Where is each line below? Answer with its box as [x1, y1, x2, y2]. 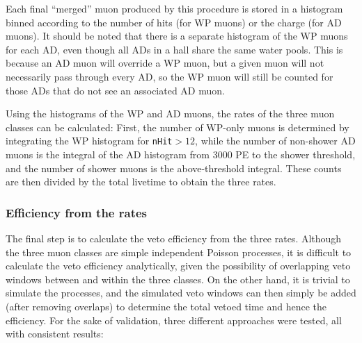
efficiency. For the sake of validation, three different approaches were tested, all [6, 312, 342, 327]
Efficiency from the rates [6, 203, 148, 221]
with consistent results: [6, 326, 104, 341]
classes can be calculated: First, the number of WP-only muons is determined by [6, 119, 349, 134]
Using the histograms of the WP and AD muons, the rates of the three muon [6, 106, 335, 121]
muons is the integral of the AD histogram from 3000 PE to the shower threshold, [6, 147, 356, 161]
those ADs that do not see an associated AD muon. [6, 83, 225, 97]
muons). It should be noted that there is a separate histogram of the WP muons [6, 28, 348, 43]
